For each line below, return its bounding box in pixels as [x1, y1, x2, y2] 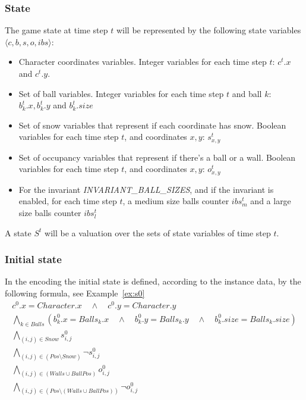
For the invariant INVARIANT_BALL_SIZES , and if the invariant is [18, 183, 274, 195]
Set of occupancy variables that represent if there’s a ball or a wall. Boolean [18, 151, 296, 163]
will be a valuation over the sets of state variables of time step [45, 226, 271, 239]
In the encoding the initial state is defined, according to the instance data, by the [5, 275, 301, 287]
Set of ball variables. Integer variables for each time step [18, 87, 224, 99]
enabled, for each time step [18, 195, 117, 207]
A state [5, 226, 31, 239]
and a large [250, 195, 291, 207]
